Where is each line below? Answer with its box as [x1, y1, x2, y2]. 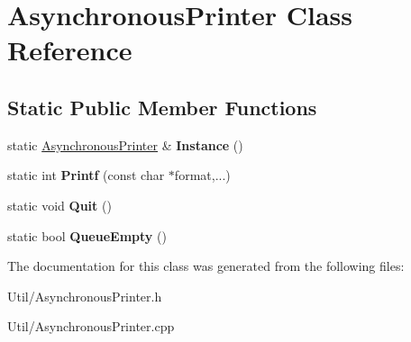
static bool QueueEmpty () [7, 226, 167, 245]
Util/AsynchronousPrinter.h [7, 286, 162, 305]
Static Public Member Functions [7, 93, 317, 121]
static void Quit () [7, 195, 112, 214]
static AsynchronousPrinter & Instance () [7, 135, 243, 154]
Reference [7, 31, 132, 68]
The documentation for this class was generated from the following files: [7, 256, 405, 275]
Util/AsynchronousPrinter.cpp [7, 317, 175, 336]
